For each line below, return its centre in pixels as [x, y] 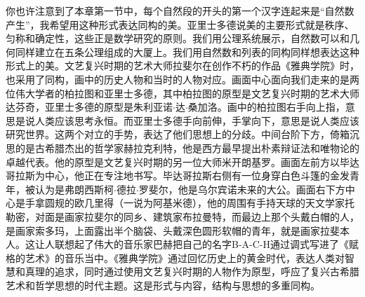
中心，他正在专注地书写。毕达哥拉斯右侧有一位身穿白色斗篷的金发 [197, 175]
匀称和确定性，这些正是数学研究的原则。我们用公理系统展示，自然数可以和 [178, 38]
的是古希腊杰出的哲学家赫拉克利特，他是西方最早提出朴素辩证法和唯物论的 [187, 147]
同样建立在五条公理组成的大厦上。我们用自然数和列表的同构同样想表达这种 [187, 51]
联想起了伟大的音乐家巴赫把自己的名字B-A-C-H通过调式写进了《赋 [207, 244]
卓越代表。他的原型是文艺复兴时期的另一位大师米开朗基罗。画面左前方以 [173, 161]
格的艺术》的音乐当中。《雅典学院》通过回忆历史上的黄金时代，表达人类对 [175, 257]
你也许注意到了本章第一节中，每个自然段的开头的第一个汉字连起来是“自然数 [180, 11]
